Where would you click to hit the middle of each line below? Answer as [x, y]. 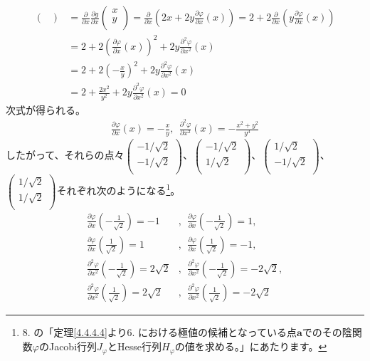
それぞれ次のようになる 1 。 [118, 189]
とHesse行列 [134, 346]
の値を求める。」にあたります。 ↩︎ [251, 346]
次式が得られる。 [46, 109]
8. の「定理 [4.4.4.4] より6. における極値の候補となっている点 [159, 332]
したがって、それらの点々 [65, 155]
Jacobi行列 [73, 346]
